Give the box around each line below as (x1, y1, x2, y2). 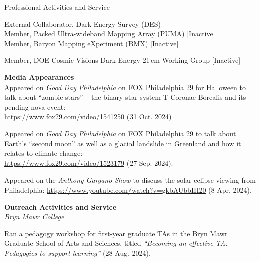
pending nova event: (4, 101, 66, 112)
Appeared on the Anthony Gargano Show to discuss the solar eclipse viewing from (4, 174, 256, 185)
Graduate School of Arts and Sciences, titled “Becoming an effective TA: (4, 238, 228, 248)
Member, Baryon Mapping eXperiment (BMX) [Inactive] (4, 38, 179, 48)
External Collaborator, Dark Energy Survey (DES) (4, 18, 161, 29)
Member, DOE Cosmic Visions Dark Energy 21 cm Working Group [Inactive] (4, 55, 241, 65)
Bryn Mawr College (4, 211, 64, 222)
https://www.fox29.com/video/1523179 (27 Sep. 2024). (4, 157, 173, 168)
